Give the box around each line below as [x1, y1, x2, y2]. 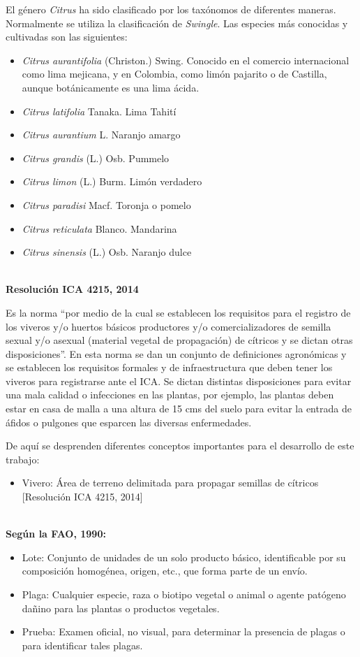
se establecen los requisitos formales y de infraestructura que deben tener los [6, 360, 333, 375]
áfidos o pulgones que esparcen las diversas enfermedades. [6, 414, 252, 429]
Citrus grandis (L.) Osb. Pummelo [22, 150, 170, 165]
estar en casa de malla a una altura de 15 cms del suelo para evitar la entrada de [6, 401, 352, 416]
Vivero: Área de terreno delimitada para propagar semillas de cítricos [22, 475, 319, 490]
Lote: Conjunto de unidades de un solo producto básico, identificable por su [22, 549, 346, 564]
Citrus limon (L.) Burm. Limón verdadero [22, 174, 202, 189]
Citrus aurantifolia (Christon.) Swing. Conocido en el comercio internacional [22, 52, 350, 67]
